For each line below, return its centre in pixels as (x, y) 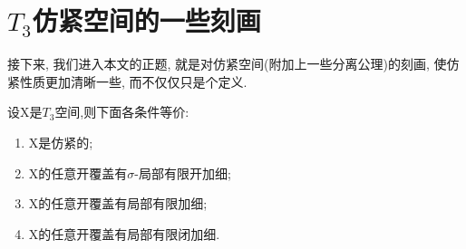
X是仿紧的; (61, 142)
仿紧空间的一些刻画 (146, 20)
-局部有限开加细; (183, 172)
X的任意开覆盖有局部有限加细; (118, 203)
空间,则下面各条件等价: (122, 112)
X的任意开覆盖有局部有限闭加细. (124, 233)
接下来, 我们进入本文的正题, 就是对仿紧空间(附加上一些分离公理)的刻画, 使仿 (233, 64)
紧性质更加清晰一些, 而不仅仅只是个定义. (127, 81)
